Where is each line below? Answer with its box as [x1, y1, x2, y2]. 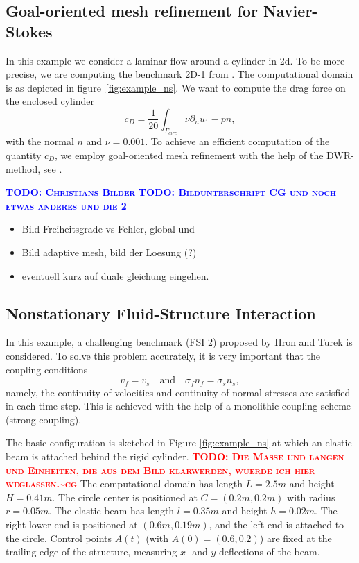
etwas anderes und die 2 [6, 198, 127, 212]
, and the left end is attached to [209, 516, 344, 531]
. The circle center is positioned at [52, 489, 198, 504]
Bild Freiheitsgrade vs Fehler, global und [21, 221, 195, 236]
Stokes [6, 20, 53, 42]
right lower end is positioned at [6, 516, 138, 531]
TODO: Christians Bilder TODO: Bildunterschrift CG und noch [6, 185, 336, 199]
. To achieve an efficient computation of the [145, 134, 330, 149]
